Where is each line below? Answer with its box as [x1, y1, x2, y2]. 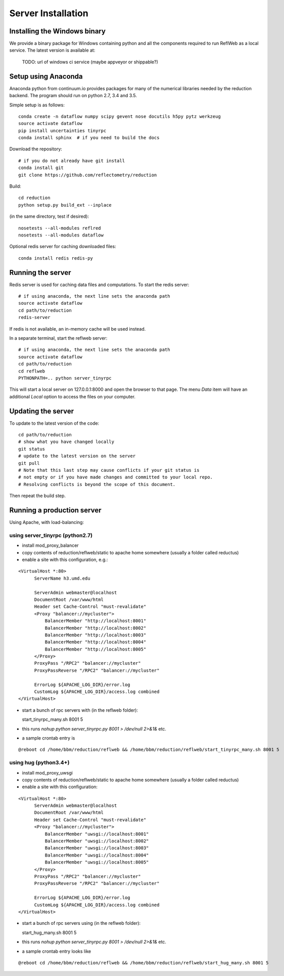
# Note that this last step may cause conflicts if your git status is [18, 467, 200, 473]
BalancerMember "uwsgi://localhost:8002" [44, 838, 149, 844]
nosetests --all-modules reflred [18, 225, 101, 231]
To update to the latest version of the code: [9, 420, 100, 426]
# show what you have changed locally [18, 439, 115, 445]
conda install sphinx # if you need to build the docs [18, 135, 160, 141]
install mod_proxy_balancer [22, 542, 79, 549]
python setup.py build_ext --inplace [18, 202, 112, 208]
